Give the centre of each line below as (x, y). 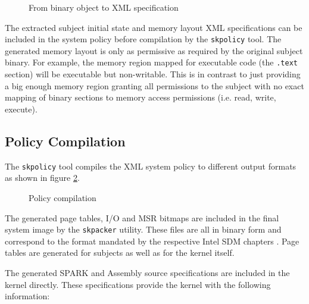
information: (27, 296)
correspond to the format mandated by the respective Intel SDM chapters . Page (152, 241)
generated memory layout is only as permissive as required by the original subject (154, 50)
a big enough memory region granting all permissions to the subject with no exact (154, 85)
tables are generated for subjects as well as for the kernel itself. (120, 253)
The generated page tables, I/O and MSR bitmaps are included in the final (142, 217)
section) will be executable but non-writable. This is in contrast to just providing (153, 74)
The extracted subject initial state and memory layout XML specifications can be (154, 27)
